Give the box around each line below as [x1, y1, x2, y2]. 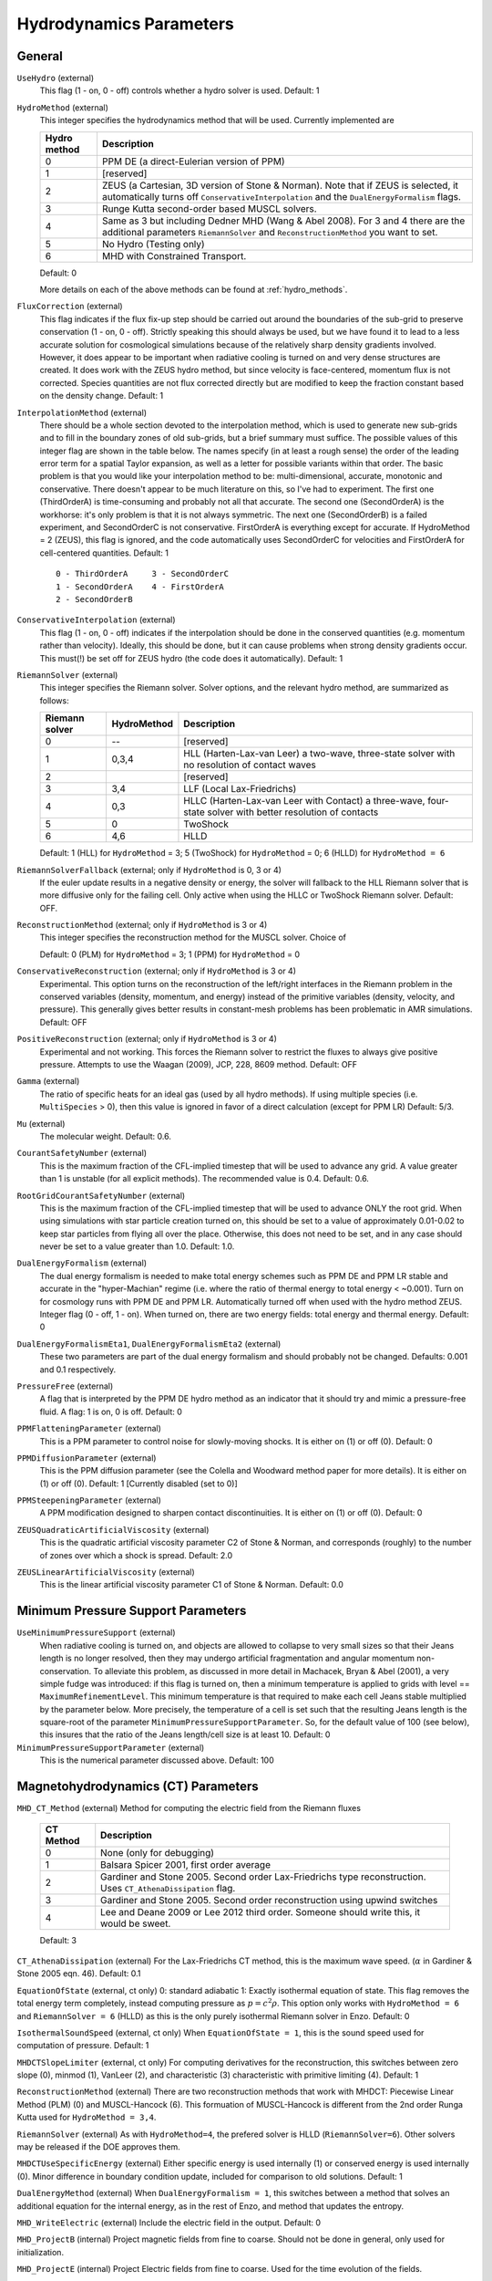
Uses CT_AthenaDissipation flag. [100, 1881, 236, 1894]
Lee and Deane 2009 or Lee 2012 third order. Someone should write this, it [100, 1905, 421, 1918]
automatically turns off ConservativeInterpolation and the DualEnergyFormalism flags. [101, 190, 462, 203]
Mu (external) [16, 1118, 66, 1129]
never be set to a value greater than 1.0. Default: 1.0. [39, 1241, 235, 1252]
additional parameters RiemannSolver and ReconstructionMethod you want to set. [101, 225, 438, 238]
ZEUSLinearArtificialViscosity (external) [16, 1567, 195, 1578]
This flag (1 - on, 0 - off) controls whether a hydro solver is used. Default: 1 [39, 85, 320, 96]
